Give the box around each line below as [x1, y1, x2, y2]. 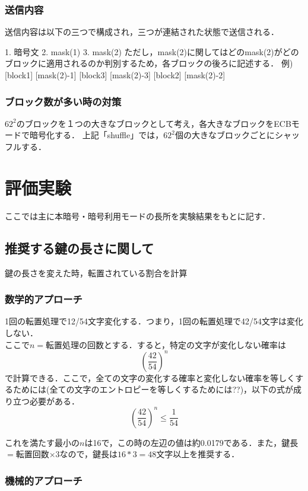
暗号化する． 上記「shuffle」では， [29, 129, 164, 141]
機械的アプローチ [5, 473, 82, 487]
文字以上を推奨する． [156, 448, 240, 460]
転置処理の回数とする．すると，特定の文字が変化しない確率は [46, 338, 287, 350]
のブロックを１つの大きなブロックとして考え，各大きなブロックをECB [16, 117, 291, 129]
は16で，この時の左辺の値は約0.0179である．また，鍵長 [84, 436, 299, 448]
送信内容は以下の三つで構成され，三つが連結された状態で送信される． [5, 25, 279, 38]
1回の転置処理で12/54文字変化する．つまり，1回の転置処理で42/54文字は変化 [5, 315, 304, 327]
